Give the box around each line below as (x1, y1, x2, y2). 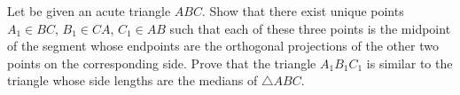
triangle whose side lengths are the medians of (7, 71, 258, 90)
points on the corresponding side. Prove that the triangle (7, 53, 316, 72)
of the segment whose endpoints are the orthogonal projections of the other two (7, 36, 439, 55)
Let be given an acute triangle (7, 2, 171, 20)
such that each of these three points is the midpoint (169, 19, 451, 37)
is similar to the (366, 53, 453, 72)
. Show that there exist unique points (202, 2, 404, 20)
